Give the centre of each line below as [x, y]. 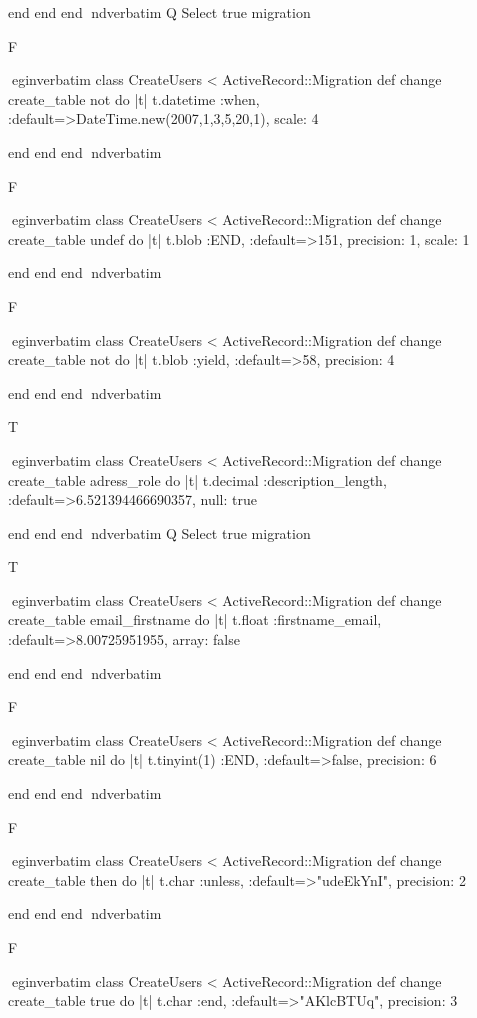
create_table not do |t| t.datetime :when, [134, 98]
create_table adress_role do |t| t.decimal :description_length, [197, 479]
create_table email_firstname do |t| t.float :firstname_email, [195, 619]
